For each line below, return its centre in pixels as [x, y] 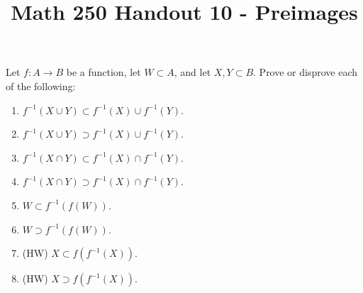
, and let [192, 72]
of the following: [41, 85]
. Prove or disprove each [306, 72]
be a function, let [104, 72]
